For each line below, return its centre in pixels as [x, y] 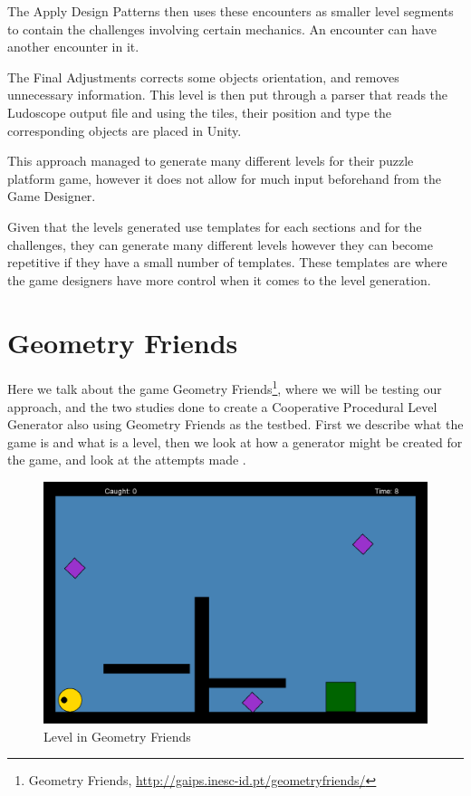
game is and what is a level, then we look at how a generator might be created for [235, 441]
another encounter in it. [73, 47]
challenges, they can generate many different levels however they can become [220, 244]
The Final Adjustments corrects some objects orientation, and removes [203, 77]
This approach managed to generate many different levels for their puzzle [211, 161]
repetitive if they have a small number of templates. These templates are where [227, 262]
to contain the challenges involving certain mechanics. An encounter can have [222, 29]
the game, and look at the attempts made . [127, 460]
